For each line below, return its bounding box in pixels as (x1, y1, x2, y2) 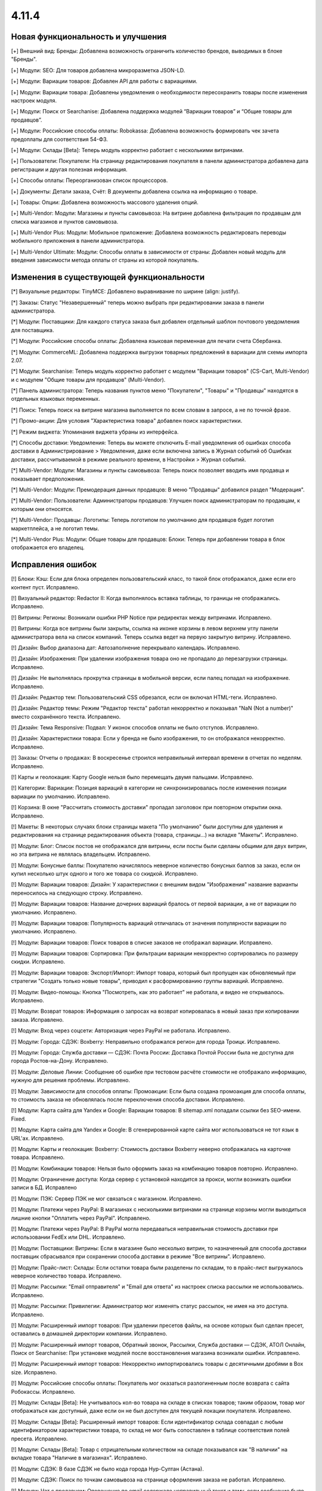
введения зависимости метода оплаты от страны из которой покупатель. (11, 256, 199, 264)
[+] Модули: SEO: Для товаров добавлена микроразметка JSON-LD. (11, 66, 185, 74)
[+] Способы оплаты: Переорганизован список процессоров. (11, 177, 168, 184)
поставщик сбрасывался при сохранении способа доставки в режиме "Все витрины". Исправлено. (11, 1253, 265, 1260)
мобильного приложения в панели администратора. (11, 237, 145, 245)
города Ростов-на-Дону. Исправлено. (11, 1057, 109, 1065)
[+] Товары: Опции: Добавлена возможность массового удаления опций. (11, 199, 199, 206)
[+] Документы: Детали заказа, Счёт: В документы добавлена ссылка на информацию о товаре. (11, 188, 258, 195)
